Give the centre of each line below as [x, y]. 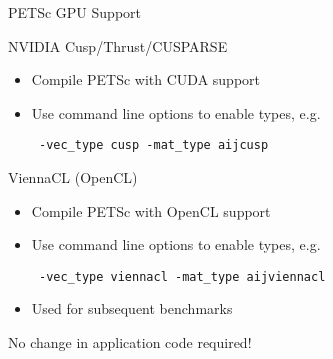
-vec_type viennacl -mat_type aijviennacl [182, 276]
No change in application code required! [130, 342]
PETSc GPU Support [74, 12]
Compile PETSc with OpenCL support [151, 210]
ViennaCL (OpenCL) [73, 177]
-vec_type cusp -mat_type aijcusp [153, 145]
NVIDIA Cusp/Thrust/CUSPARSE [118, 45]
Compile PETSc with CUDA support [146, 79]
